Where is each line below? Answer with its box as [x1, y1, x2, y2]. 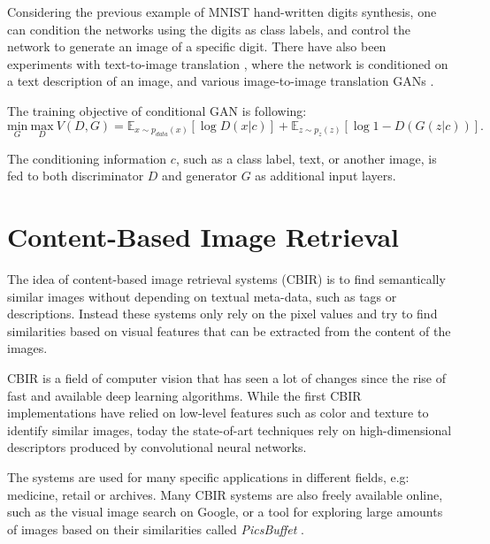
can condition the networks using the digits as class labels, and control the [7, 19, 410, 38]
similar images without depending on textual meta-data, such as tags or [7, 287, 397, 305]
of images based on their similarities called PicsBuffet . [7, 519, 304, 538]
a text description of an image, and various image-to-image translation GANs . [7, 72, 434, 90]
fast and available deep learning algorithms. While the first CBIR [7, 386, 362, 404]
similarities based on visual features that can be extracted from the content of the [7, 321, 451, 340]
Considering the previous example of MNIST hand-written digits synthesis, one [7, 3, 437, 20]
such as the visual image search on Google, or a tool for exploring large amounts [7, 502, 443, 521]
